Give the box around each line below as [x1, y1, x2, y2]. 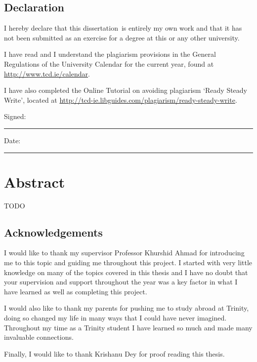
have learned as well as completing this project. [4, 286, 147, 296]
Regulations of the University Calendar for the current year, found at [4, 58, 214, 69]
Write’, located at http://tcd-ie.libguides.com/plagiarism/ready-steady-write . [4, 94, 237, 105]
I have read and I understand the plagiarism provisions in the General [4, 49, 216, 59]
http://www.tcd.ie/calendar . [4, 68, 90, 79]
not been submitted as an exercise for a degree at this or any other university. [4, 32, 240, 42]
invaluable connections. [4, 332, 74, 342]
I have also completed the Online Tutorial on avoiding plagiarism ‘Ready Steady [4, 85, 247, 95]
